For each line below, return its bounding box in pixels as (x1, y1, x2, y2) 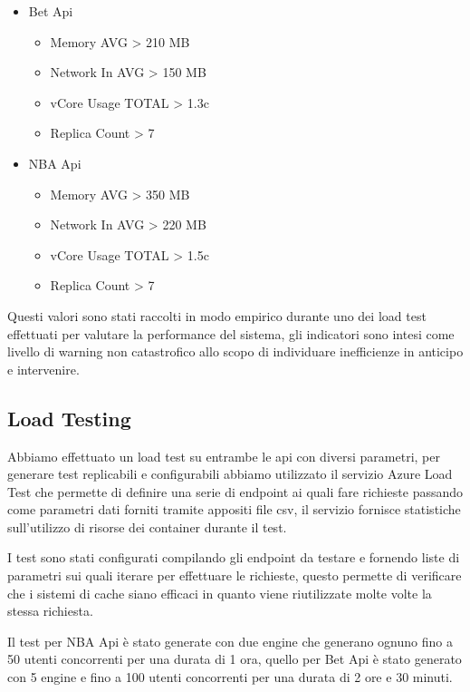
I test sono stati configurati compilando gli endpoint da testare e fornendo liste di (7, 548, 460, 567)
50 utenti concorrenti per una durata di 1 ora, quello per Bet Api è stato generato (7, 649, 462, 668)
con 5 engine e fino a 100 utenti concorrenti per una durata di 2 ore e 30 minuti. (7, 668, 453, 687)
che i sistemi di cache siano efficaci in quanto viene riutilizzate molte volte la (7, 583, 432, 602)
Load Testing (7, 404, 131, 432)
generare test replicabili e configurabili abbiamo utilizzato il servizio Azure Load (7, 464, 453, 483)
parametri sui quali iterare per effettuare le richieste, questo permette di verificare (7, 566, 462, 585)
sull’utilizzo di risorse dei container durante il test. (7, 517, 287, 536)
